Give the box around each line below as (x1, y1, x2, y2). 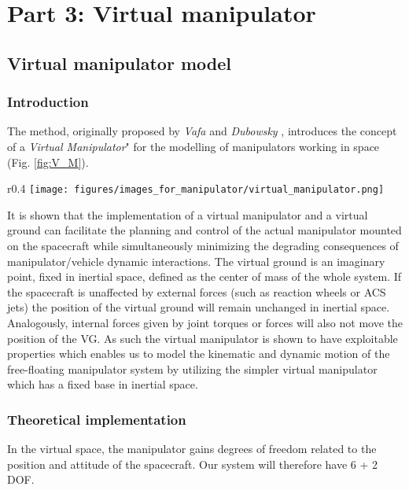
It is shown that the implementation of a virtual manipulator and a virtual (7, 206, 368, 223)
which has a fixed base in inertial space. (7, 376, 198, 392)
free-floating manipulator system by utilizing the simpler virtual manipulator (7, 360, 378, 377)
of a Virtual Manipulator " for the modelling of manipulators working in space (7, 138, 380, 154)
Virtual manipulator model (7, 50, 231, 75)
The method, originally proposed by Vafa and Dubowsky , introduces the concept (7, 123, 397, 139)
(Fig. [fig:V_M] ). (7, 153, 89, 170)
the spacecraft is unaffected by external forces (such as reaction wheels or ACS (7, 283, 386, 300)
